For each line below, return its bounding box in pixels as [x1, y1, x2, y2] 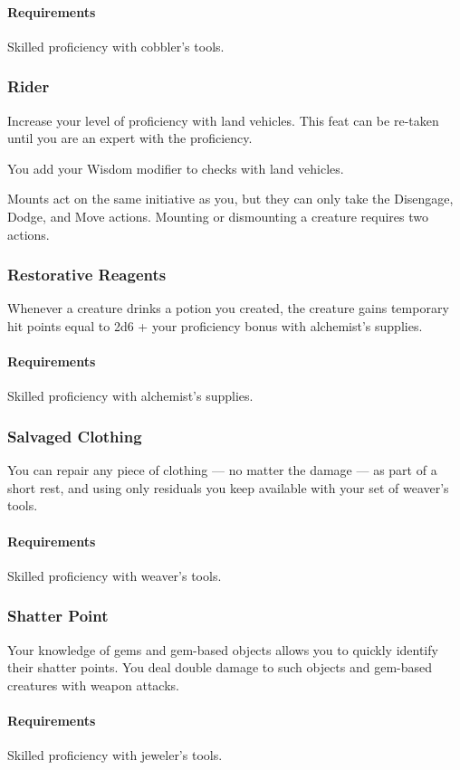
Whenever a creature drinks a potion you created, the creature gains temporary [7, 299, 449, 318]
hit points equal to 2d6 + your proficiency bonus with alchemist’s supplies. [7, 316, 423, 335]
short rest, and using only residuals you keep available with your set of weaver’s [7, 478, 449, 497]
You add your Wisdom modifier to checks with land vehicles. [7, 158, 344, 177]
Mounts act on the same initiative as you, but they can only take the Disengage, [7, 189, 454, 208]
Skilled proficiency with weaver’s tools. [7, 566, 222, 585]
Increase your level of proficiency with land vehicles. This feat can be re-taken [7, 110, 439, 129]
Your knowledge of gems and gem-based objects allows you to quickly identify [7, 640, 438, 659]
